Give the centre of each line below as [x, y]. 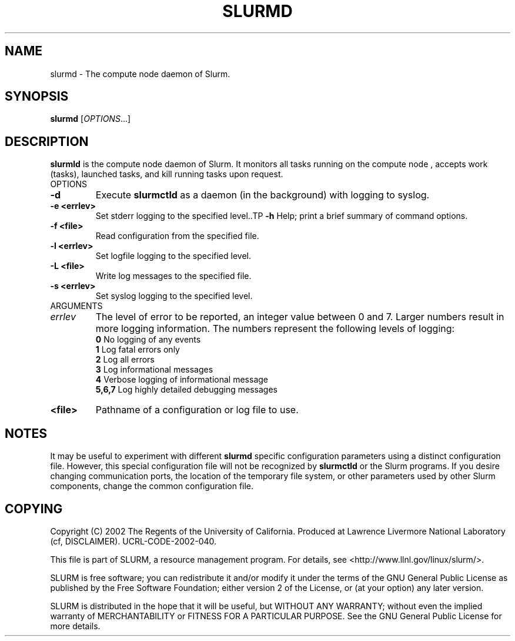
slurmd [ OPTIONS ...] [91, 119]
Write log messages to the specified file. [173, 276]
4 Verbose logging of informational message [182, 380]
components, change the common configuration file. [152, 486]
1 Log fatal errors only [138, 350]
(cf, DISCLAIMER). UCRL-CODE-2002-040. [133, 541]
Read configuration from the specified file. [177, 236]
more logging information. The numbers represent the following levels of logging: [275, 329]
